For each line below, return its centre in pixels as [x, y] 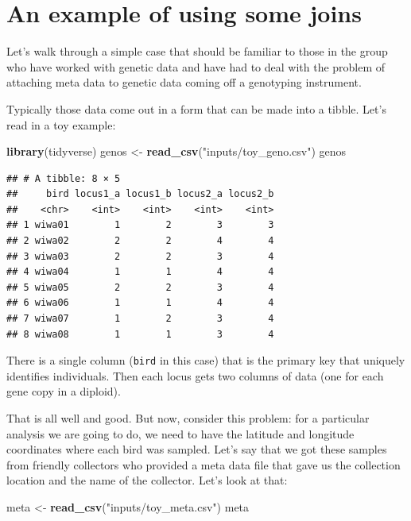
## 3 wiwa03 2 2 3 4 [140, 256]
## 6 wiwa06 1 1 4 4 [140, 303]
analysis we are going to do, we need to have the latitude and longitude [180, 433]
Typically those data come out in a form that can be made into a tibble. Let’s [196, 108]
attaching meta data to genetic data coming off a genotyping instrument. [184, 82]
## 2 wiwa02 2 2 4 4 [140, 241]
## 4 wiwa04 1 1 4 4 [140, 272]
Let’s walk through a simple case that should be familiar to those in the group [197, 51]
